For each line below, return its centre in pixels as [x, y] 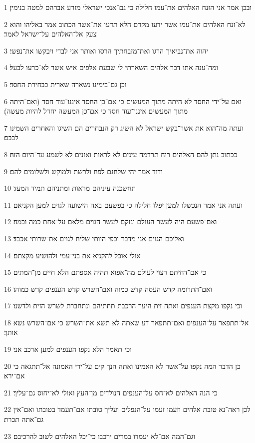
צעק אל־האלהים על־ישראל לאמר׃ [50, 34]
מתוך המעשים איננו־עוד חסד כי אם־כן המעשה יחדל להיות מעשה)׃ [96, 111]
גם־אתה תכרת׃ [24, 419]
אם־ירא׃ [14, 376]
